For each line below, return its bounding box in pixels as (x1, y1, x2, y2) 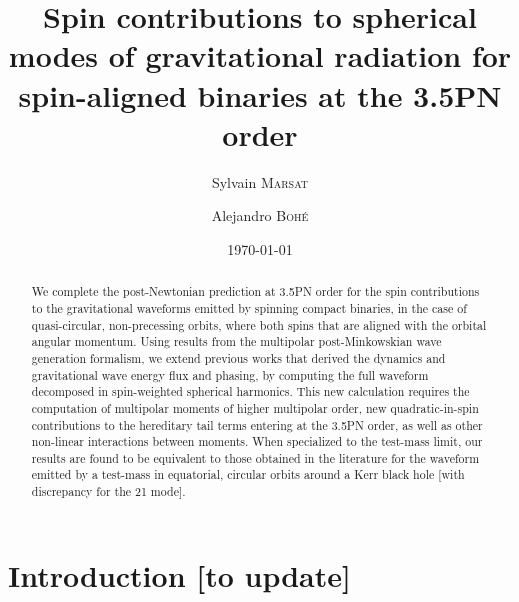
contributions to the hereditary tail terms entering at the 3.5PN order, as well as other (31, 416, 483, 433)
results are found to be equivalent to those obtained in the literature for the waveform (31, 449, 480, 466)
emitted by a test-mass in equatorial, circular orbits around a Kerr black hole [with (31, 466, 465, 483)
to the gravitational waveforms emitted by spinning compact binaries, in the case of (31, 299, 467, 316)
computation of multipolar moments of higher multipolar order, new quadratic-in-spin (31, 399, 479, 416)
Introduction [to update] (8, 554, 351, 595)
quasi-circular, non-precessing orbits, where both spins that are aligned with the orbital (31, 316, 487, 333)
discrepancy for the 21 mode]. (31, 483, 186, 500)
